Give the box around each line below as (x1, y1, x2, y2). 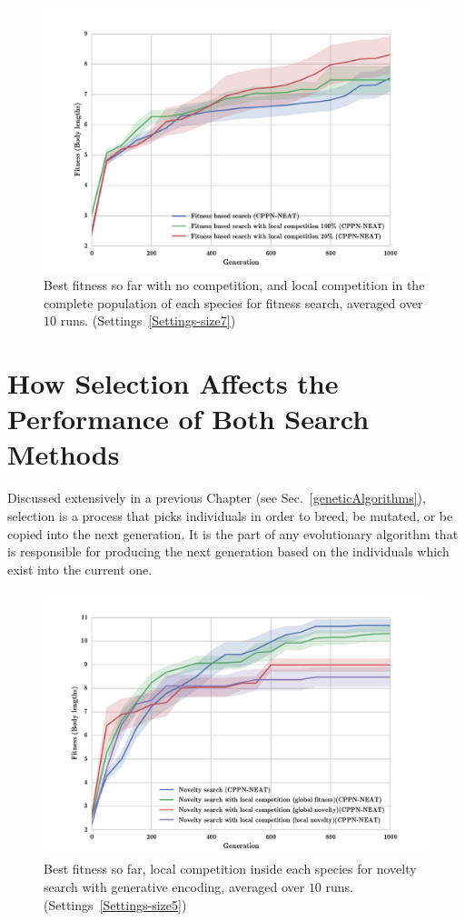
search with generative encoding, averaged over (44, 877, 305, 896)
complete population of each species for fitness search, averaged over (44, 293, 423, 312)
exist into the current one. (7, 559, 153, 578)
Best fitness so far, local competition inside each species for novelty (44, 859, 417, 878)
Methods (7, 435, 120, 473)
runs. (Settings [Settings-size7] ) (60, 311, 236, 330)
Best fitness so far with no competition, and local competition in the (44, 275, 425, 295)
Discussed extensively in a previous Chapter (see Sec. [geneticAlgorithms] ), (7, 488, 426, 507)
